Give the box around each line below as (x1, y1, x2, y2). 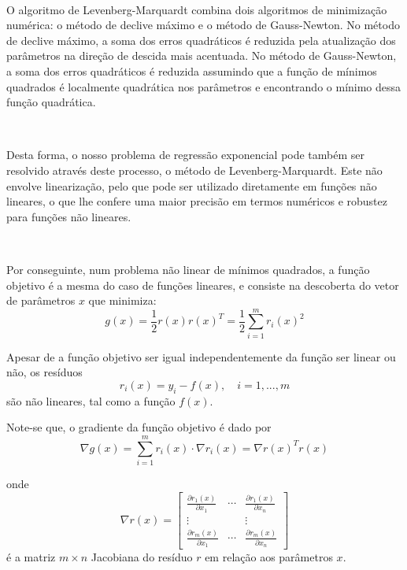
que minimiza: (88, 292, 157, 309)
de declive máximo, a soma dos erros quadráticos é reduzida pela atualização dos (6, 31, 396, 48)
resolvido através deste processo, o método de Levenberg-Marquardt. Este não (6, 161, 383, 178)
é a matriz (6, 548, 56, 564)
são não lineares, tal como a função (6, 392, 176, 409)
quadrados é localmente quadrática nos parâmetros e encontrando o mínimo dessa (6, 78, 401, 94)
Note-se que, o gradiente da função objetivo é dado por (6, 419, 272, 435)
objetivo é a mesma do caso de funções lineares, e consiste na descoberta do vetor (6, 276, 399, 293)
